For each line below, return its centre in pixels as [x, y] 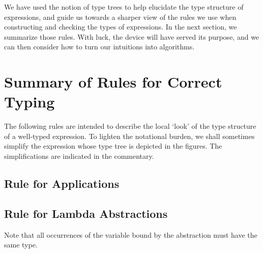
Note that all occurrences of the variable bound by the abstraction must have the [131, 234]
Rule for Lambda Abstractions [86, 213]
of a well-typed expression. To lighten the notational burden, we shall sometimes [129, 136]
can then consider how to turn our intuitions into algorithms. [99, 47]
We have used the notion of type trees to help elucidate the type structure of [124, 7]
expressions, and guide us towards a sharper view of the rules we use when [120, 17]
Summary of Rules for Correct [113, 82]
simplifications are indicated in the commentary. [79, 156]
